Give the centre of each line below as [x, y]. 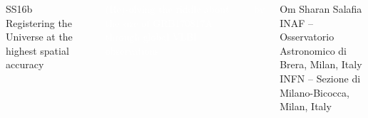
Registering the [39, 22]
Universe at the [39, 37]
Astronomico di [313, 50]
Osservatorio [307, 37]
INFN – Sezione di [320, 78]
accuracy [25, 64]
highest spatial [37, 50]
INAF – [296, 22]
